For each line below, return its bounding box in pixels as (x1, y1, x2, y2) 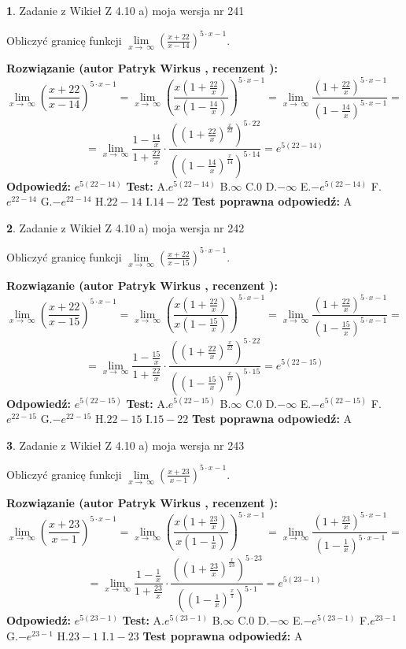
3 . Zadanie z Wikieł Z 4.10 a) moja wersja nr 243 (6, 436, 245, 453)
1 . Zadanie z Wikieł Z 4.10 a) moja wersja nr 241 (6, 2, 245, 18)
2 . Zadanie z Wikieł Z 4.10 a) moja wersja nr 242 (6, 219, 245, 235)
